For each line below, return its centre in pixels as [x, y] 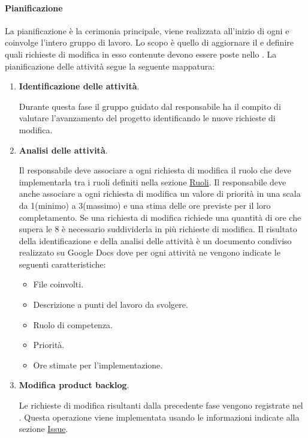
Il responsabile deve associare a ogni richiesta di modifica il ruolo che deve [155, 170]
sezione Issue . [43, 429]
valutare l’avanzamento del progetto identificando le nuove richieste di [147, 118]
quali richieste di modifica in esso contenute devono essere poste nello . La [141, 54]
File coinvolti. [58, 284]
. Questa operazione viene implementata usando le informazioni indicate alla [159, 417]
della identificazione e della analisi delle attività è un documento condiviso [155, 240]
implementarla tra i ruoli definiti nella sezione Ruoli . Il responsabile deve [153, 181]
